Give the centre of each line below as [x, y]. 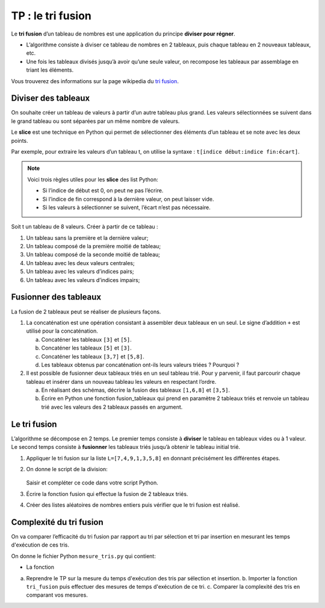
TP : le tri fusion [51, 16]
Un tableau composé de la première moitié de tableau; [94, 246]
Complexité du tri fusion [57, 522]
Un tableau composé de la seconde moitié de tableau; [93, 255]
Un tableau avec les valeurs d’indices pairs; [80, 272]
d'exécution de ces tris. [40, 545]
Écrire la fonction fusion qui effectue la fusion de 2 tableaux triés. [107, 494]
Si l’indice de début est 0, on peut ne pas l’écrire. [103, 190]
